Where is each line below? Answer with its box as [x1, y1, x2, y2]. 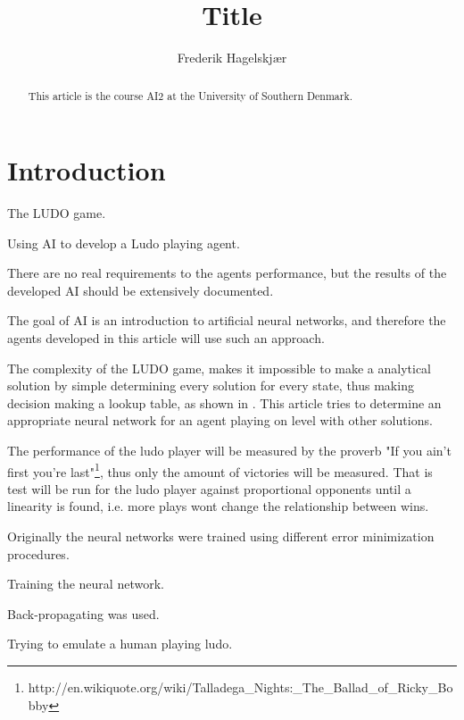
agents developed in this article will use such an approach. [7, 329, 325, 347]
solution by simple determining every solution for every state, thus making [7, 376, 414, 395]
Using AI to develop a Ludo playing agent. [7, 233, 240, 252]
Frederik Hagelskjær [177, 48, 287, 67]
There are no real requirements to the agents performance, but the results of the [7, 264, 447, 282]
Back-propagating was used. [7, 604, 160, 623]
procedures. [7, 544, 70, 563]
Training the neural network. [7, 574, 164, 593]
